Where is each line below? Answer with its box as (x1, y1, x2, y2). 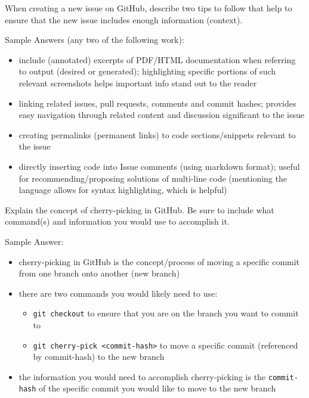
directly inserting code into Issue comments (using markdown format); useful (18, 160, 300, 172)
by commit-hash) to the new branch (33, 350, 165, 363)
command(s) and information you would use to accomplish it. (5, 215, 230, 228)
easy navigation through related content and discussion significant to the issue (18, 108, 304, 121)
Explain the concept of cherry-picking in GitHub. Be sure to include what (5, 203, 274, 216)
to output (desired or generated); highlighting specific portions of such (18, 65, 276, 77)
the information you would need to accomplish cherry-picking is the (18, 370, 266, 383)
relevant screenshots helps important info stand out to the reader (18, 76, 257, 89)
